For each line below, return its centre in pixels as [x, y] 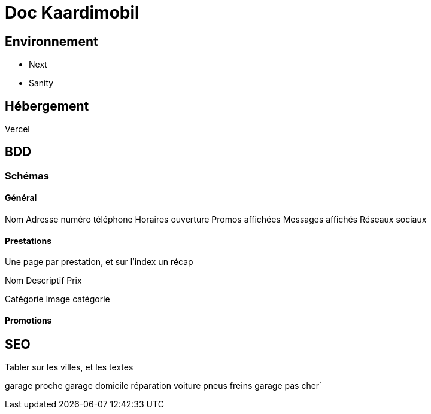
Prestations [28, 241]
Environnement [51, 41]
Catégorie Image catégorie [57, 299]
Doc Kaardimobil [72, 13]
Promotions [28, 320]
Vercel [17, 129]
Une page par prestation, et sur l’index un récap [99, 262]
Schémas [27, 176]
